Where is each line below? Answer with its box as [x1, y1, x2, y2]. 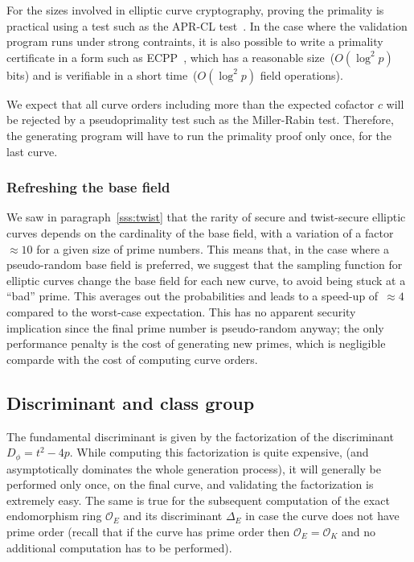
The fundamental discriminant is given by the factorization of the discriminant [6, 428, 394, 444]
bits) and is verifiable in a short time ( [6, 66, 198, 83]
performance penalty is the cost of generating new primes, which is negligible [6, 335, 386, 352]
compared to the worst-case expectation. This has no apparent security [6, 303, 356, 320]
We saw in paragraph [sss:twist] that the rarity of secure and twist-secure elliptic [6, 209, 406, 225]
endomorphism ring [6, 507, 102, 524]
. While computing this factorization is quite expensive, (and [69, 444, 369, 461]
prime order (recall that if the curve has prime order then [6, 523, 290, 539]
